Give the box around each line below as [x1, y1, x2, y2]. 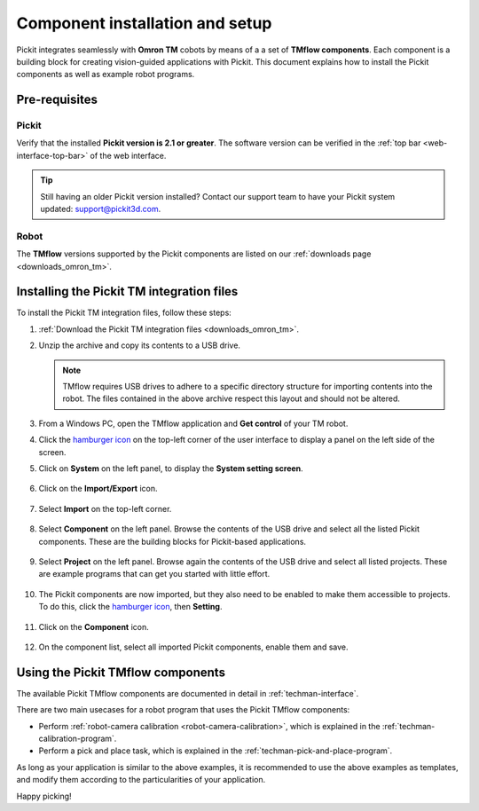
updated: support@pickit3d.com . [40, 204, 161, 215]
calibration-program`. [38, 733, 117, 744]
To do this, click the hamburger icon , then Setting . [38, 602, 223, 612]
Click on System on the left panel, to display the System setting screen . [38, 463, 303, 474]
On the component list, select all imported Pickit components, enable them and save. [38, 642, 349, 652]
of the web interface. [90, 150, 167, 161]
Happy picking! [16, 791, 72, 801]
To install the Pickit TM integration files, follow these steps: [16, 307, 232, 319]
